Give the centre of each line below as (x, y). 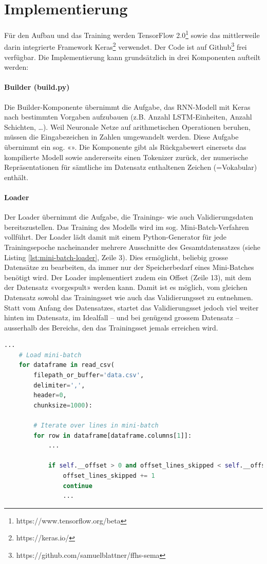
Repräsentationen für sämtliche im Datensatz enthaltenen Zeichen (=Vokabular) (131, 167)
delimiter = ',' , (59, 385)
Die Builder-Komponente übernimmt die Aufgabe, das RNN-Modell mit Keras (127, 106)
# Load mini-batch (50, 355)
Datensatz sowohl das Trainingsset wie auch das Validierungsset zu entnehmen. (129, 297)
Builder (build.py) (37, 87)
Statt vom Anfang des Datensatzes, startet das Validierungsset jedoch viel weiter (131, 307)
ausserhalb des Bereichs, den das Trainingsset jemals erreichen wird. (111, 327)
